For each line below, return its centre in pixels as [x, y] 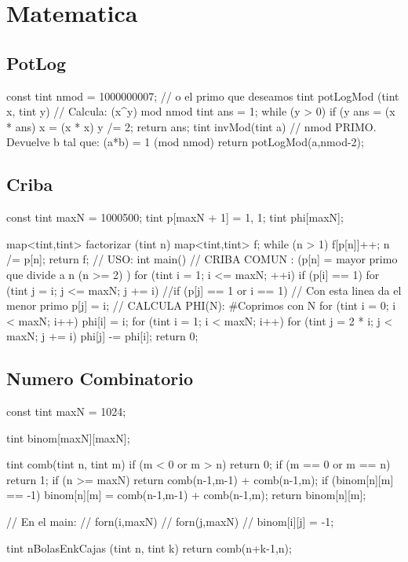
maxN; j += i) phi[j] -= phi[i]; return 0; [102, 336]
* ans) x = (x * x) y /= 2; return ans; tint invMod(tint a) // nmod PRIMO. [191, 126]
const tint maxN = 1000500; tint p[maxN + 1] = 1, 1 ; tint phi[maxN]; [175, 217]
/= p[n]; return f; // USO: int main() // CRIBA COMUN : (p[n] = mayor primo [202, 259]
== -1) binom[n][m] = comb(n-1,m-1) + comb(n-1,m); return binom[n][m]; [186, 495]
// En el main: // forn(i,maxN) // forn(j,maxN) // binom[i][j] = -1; [170, 522]
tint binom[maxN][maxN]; [68, 437]
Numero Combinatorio [100, 378]
